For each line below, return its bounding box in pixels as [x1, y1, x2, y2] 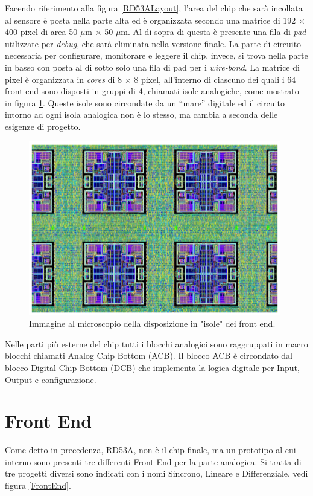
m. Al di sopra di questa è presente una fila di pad [121, 25, 306, 38]
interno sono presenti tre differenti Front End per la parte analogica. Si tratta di [5, 455, 302, 468]
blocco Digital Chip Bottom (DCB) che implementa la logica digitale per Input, [5, 361, 300, 373]
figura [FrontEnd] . [5, 479, 71, 491]
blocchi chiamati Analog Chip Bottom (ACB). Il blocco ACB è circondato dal [5, 349, 292, 362]
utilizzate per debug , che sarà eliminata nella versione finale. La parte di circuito [5, 37, 302, 50]
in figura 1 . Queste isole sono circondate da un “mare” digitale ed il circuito [5, 96, 285, 109]
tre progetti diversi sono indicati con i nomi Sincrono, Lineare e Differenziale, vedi [5, 467, 308, 480]
